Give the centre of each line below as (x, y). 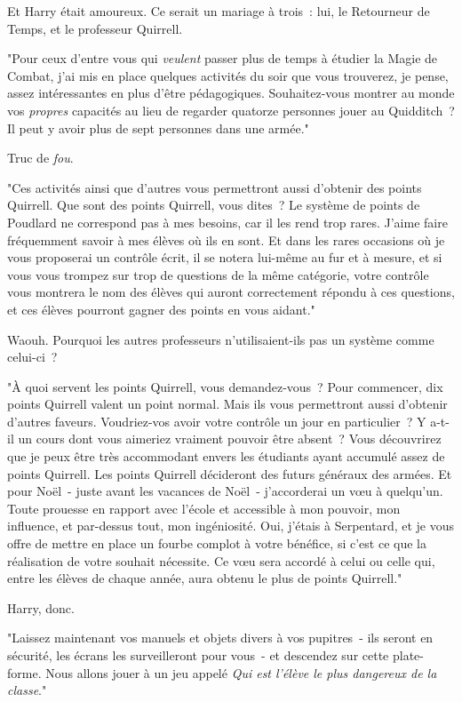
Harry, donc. (41, 607)
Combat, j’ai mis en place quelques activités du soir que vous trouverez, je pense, (228, 75)
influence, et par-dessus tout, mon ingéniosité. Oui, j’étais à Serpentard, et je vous (231, 526)
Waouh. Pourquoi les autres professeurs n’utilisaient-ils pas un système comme (221, 339)
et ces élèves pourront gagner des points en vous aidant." (161, 309)
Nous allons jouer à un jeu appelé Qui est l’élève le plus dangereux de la (241, 672)
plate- (408, 655)
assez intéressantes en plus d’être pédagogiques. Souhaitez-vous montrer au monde (231, 93)
